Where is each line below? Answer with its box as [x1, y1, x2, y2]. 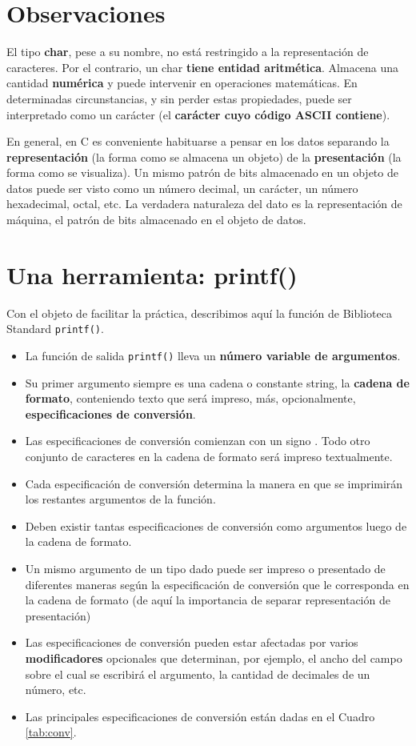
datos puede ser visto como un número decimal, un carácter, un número [6, 179, 358, 196]
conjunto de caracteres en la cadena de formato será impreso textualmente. [25, 448, 393, 465]
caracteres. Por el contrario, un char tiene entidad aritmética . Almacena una [6, 58, 399, 75]
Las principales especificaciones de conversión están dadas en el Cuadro [25, 708, 375, 724]
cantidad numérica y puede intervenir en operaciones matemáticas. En [6, 74, 358, 91]
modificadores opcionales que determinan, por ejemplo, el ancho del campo [25, 650, 402, 666]
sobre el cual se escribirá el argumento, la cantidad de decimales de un [25, 665, 370, 682]
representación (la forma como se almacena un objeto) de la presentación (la [6, 148, 402, 165]
